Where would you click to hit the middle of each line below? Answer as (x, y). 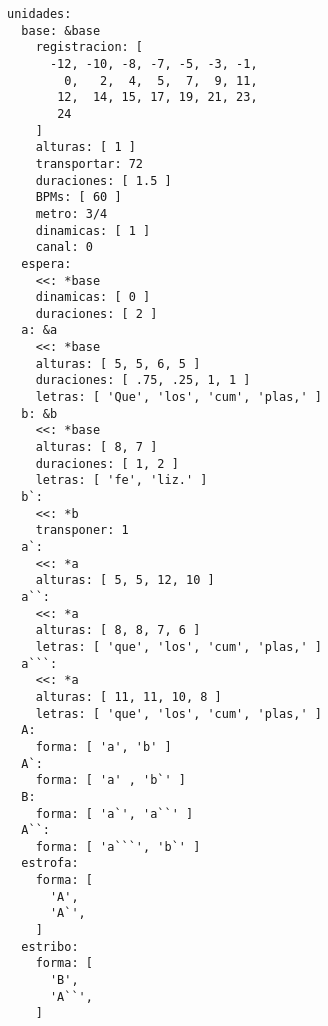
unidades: (39, 14)
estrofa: (50, 863)
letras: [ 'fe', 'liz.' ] (121, 480)
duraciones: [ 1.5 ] (103, 180)
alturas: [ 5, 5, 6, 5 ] (118, 363)
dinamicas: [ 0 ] (93, 297)
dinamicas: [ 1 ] (93, 230)
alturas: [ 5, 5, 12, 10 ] (125, 580)
